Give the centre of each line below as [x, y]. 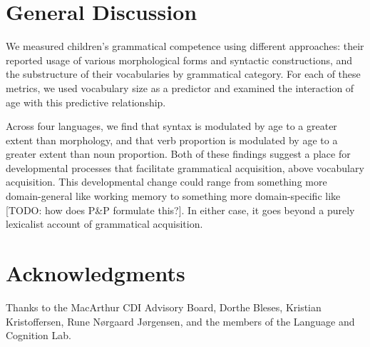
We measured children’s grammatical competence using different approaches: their [185, 46]
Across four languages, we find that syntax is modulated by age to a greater [171, 126]
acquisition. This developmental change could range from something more [166, 182]
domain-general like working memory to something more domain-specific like [173, 196]
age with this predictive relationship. [86, 102]
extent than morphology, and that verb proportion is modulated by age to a [172, 140]
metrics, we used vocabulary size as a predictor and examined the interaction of [180, 87]
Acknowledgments [96, 273]
